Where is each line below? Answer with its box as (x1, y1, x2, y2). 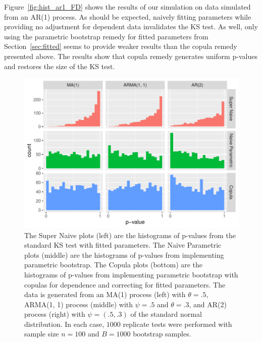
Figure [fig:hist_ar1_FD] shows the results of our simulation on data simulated (4, 2, 251, 12)
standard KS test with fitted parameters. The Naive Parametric (24, 240, 222, 250)
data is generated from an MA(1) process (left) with (24, 289, 186, 300)
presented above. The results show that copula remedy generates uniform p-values (4, 50, 257, 61)
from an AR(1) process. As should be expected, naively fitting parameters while (4, 11, 251, 22)
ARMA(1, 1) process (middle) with (24, 299, 133, 309)
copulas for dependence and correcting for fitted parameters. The (24, 279, 226, 290)
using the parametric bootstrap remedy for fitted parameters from (4, 31, 208, 41)
